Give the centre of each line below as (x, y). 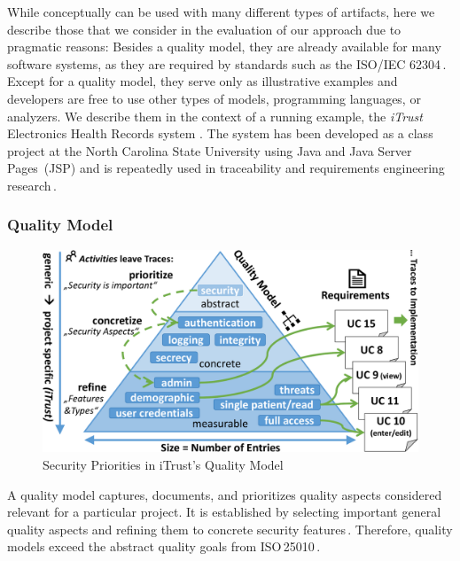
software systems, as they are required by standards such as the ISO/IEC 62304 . (227, 63)
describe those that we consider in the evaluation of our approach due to (204, 29)
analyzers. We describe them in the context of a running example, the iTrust (215, 116)
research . (32, 185)
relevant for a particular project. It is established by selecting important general (224, 512)
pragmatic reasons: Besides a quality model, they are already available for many (224, 47)
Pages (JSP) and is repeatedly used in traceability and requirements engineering (226, 168)
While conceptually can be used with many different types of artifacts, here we (221, 12)
